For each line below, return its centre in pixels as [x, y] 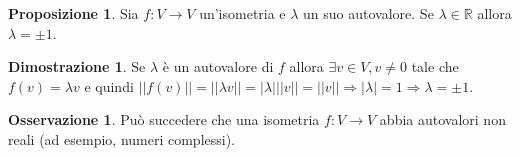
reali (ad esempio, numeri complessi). [122, 138]
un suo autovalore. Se [368, 13]
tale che [435, 66]
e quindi [109, 85]
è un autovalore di [218, 66]
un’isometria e [242, 13]
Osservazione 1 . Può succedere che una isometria [164, 119]
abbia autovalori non [442, 119]
